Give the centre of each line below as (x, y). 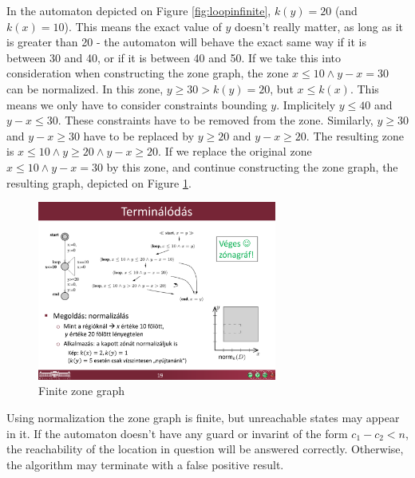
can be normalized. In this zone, (85, 88)
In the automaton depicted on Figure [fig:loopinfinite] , (139, 10)
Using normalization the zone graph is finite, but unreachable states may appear (203, 417)
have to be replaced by (139, 135)
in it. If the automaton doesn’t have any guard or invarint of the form (177, 433)
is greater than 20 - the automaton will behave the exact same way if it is (186, 42)
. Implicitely (306, 104)
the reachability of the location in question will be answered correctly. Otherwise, (205, 449)
